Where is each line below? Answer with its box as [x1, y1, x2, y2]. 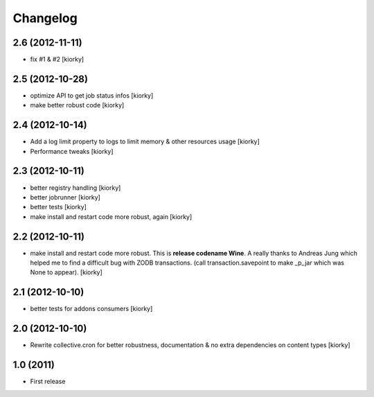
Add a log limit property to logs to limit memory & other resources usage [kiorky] [30, 137, 260, 145]
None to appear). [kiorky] [30, 268, 103, 276]
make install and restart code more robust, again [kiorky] [30, 212, 193, 221]
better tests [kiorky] [30, 203, 87, 211]
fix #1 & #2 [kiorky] [30, 55, 84, 64]
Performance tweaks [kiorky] [30, 147, 114, 155]
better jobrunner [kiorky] [30, 193, 100, 201]
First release [30, 378, 66, 386]
